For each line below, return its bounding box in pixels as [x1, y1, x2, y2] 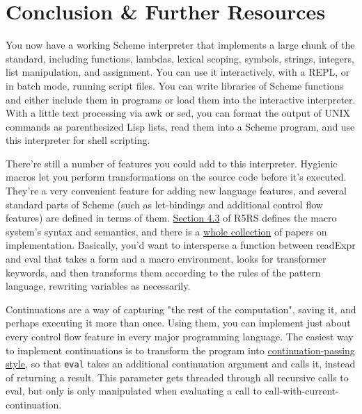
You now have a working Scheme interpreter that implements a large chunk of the [6, 38, 355, 52]
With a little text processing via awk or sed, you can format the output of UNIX [6, 106, 351, 120]
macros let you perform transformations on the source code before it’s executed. [6, 169, 347, 184]
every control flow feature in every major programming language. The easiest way [6, 329, 354, 343]
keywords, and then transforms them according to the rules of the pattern [6, 265, 321, 279]
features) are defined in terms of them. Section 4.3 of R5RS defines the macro [6, 210, 337, 225]
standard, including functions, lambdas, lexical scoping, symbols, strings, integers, [6, 51, 354, 65]
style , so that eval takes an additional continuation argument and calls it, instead [6, 356, 356, 371]
